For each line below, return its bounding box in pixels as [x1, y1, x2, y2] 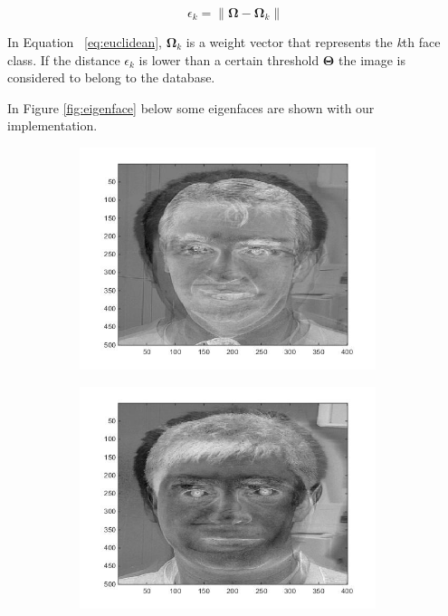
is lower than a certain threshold [138, 50, 319, 69]
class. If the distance [7, 50, 120, 69]
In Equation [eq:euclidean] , [7, 33, 162, 51]
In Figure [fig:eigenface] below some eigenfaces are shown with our [7, 98, 375, 117]
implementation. [7, 116, 98, 135]
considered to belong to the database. [7, 68, 215, 87]
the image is [338, 50, 405, 69]
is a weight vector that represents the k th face [186, 33, 441, 51]
